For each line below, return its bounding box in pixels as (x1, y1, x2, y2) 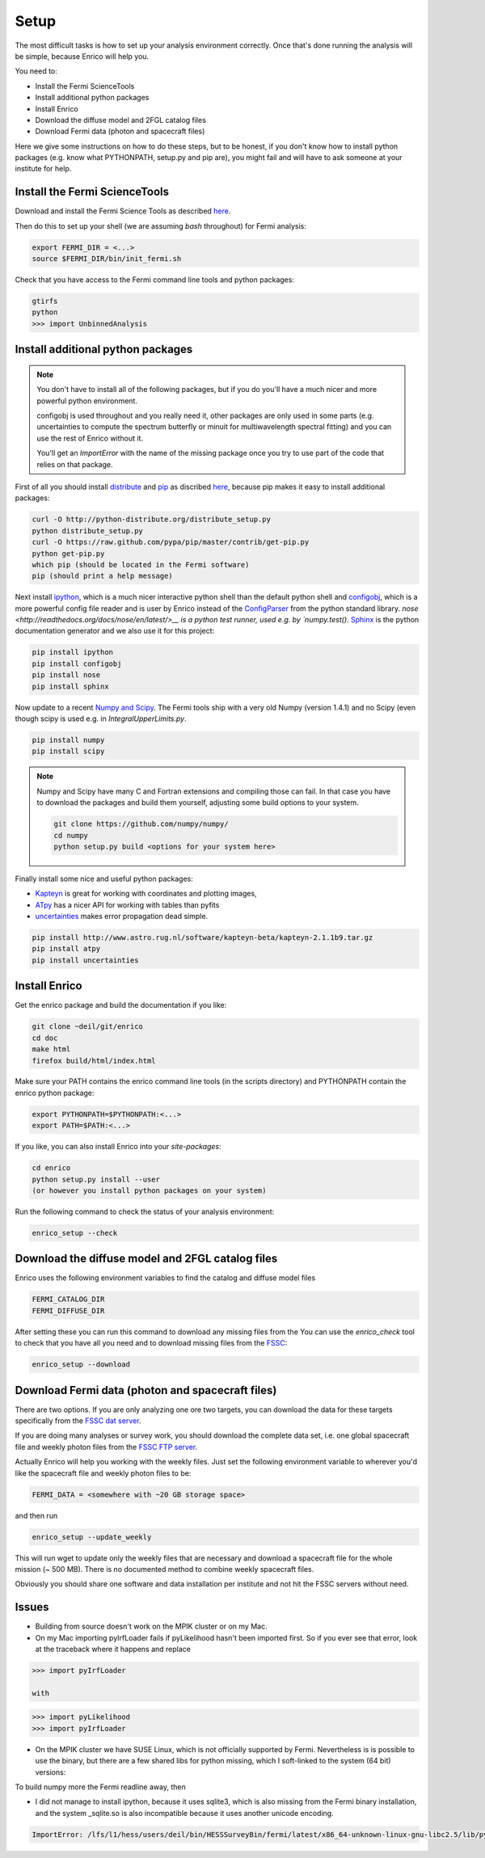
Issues (15, 1600, 49, 1614)
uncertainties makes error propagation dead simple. (35, 912, 209, 921)
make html (32, 1045, 71, 1054)
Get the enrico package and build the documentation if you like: (15, 1001, 227, 1010)
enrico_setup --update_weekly (32, 1532, 152, 1541)
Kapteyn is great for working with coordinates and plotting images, (35, 889, 258, 899)
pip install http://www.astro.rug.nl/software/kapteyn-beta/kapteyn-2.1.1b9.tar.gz (32, 933, 373, 942)
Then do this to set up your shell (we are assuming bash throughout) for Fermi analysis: (15, 221, 306, 230)
